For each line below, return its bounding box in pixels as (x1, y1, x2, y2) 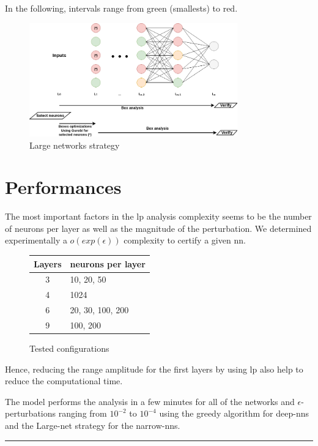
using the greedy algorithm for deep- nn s (159, 407, 309, 420)
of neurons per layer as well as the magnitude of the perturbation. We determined (5, 221, 312, 234)
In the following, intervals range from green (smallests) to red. (5, 2, 238, 14)
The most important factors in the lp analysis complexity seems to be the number (5, 210, 312, 223)
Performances (5, 174, 122, 199)
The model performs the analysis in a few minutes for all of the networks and (5, 395, 295, 407)
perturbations (5, 407, 56, 420)
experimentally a (5, 234, 67, 247)
